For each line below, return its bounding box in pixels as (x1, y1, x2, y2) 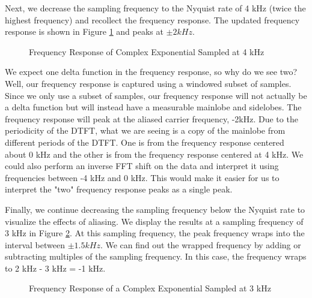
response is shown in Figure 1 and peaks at (5, 25, 164, 38)
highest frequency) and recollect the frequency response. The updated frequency (5, 13, 300, 26)
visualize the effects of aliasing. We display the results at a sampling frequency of (5, 215, 304, 227)
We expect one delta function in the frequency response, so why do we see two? (5, 65, 298, 78)
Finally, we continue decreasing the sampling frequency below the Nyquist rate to (5, 203, 305, 215)
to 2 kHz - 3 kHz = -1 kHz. (5, 261, 106, 274)
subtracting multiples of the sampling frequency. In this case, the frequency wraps (5, 250, 307, 263)
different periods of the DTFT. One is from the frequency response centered (5, 136, 284, 148)
